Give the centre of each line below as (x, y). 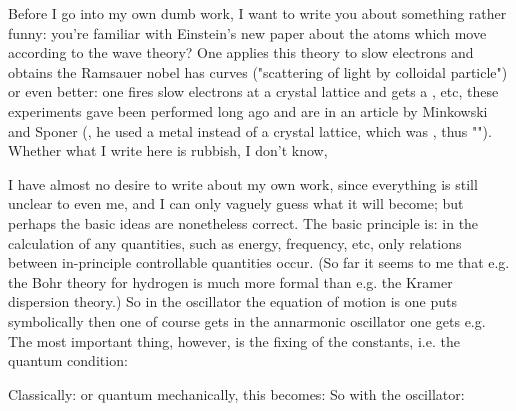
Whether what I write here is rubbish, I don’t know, (168, 150)
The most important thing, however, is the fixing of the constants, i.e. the (234, 340)
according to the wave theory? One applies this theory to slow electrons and (241, 52)
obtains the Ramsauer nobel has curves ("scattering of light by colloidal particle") (258, 71)
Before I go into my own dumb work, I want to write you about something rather (257, 13)
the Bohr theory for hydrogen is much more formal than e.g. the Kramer (230, 281)
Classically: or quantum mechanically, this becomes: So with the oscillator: (236, 393)
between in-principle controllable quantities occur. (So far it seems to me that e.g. (259, 262)
